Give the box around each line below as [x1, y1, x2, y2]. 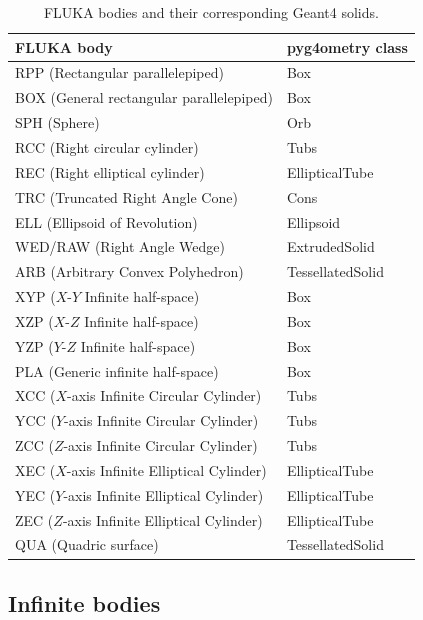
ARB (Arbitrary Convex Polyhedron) [15, 261, 244, 282]
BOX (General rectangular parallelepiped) [15, 87, 273, 108]
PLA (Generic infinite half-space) [15, 360, 219, 381]
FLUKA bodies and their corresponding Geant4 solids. [43, 2, 379, 22]
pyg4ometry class [286, 36, 408, 57]
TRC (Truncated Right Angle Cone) [15, 186, 238, 207]
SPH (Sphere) [15, 112, 100, 133]
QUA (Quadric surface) [15, 534, 159, 555]
